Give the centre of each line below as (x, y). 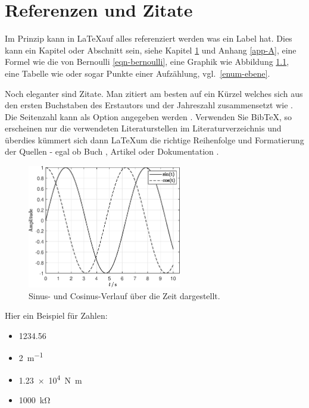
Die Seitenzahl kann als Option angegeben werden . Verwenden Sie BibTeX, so (149, 116)
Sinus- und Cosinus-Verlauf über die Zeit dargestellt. (124, 295)
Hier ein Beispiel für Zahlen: (56, 316)
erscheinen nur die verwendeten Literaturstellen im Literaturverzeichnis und (143, 128)
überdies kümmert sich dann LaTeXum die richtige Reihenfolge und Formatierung (154, 139)
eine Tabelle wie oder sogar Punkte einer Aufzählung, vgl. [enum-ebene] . (138, 73)
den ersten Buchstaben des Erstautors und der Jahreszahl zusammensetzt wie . (149, 105)
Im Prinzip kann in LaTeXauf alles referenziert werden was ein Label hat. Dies (149, 38)
